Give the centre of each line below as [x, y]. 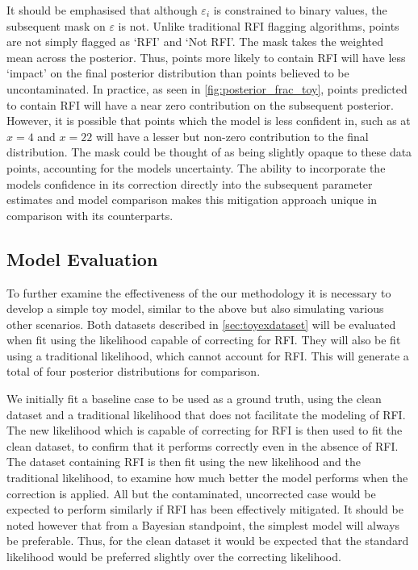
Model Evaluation [82, 258]
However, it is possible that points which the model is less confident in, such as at [209, 121]
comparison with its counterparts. [90, 215]
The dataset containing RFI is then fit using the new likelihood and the [184, 462]
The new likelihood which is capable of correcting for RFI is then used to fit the [205, 430]
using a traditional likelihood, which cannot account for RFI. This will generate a [208, 355]
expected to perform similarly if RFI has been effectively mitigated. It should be [205, 509]
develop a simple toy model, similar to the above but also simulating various [195, 308]
